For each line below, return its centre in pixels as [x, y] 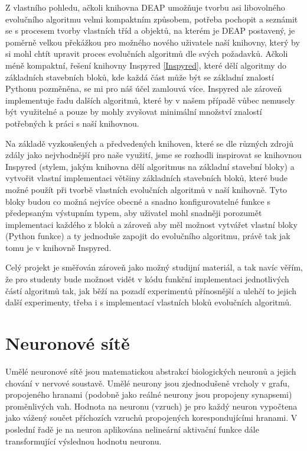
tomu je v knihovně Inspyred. [58, 247]
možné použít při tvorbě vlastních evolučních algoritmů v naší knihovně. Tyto [146, 189]
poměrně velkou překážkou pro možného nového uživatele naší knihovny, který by [153, 42]
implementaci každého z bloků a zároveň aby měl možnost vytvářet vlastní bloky [151, 224]
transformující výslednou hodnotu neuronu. [84, 441]
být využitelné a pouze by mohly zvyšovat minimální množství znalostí [134, 112]
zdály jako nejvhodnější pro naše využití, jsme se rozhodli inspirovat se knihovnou [153, 155]
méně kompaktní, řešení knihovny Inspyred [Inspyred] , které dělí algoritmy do [146, 65]
